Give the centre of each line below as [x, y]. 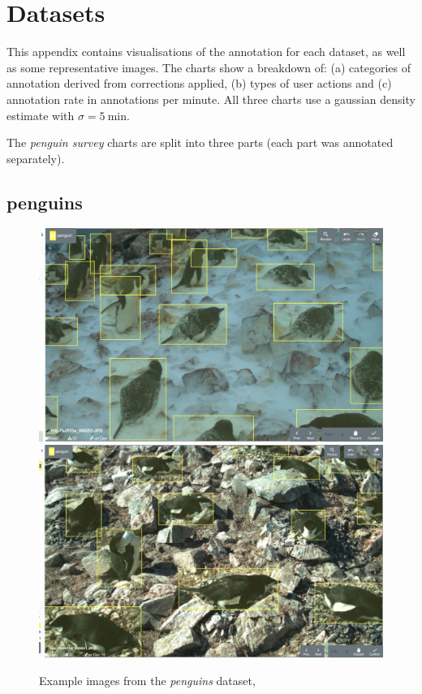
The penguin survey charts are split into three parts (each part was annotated [200, 142]
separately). [36, 158]
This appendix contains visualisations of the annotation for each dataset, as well [206, 52]
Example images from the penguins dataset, [147, 680]
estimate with [41, 115]
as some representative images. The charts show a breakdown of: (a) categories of [209, 67]
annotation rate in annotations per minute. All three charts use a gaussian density [211, 99]
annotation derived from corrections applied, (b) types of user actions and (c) [199, 83]
